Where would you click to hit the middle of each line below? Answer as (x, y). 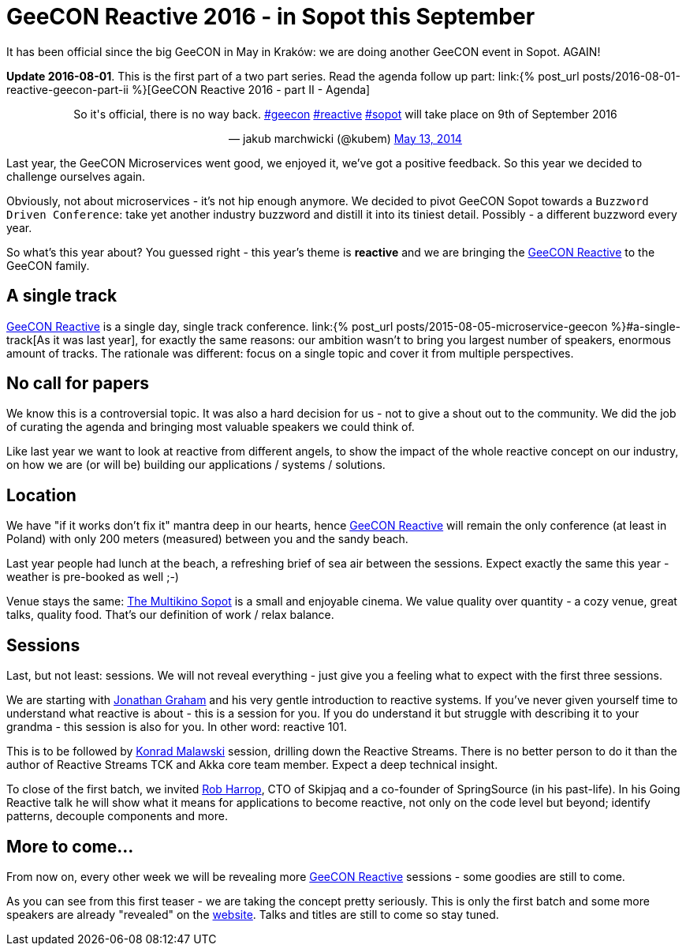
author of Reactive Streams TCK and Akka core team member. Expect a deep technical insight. (252, 765)
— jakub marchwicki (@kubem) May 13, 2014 (345, 138)
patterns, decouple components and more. (117, 816)
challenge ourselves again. (76, 176)
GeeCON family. (48, 265)
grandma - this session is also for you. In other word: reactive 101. (177, 727)
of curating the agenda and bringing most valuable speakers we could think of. (211, 427)
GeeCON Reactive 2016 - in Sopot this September (271, 17)
